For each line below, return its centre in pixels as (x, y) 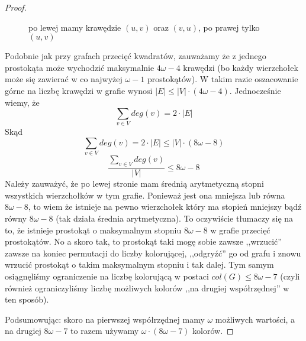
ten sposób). (27, 299)
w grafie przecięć (240, 230)
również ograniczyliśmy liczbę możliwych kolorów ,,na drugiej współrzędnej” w (147, 288)
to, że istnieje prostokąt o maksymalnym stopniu (93, 230)
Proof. (16, 7)
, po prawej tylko (229, 27)
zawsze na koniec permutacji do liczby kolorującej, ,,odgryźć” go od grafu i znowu (153, 253)
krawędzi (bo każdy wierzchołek (241, 67)
